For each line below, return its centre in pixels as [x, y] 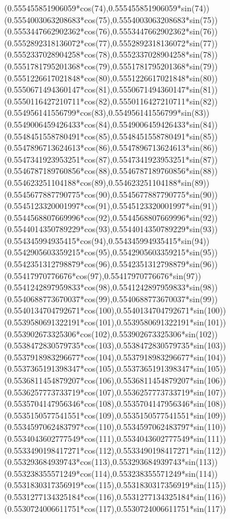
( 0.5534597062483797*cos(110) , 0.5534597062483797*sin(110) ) [115, 427]
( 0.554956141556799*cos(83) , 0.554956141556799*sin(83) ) [107, 113]
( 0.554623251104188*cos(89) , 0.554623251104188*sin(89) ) [107, 182]
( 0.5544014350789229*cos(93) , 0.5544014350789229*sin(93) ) [111, 229]
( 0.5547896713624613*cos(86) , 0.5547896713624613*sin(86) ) [111, 148]
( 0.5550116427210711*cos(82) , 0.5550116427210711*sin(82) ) [111, 101]
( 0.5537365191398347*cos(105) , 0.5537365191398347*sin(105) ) [115, 368]
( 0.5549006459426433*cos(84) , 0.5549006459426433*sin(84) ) [111, 124]
